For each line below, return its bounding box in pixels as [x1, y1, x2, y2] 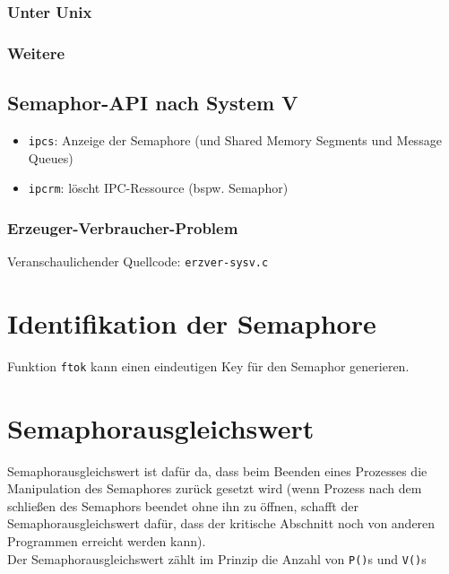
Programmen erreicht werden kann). [7, 531, 206, 550]
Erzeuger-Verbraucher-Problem [7, 216, 238, 239]
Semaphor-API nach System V [7, 89, 298, 117]
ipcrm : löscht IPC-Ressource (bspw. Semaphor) [28, 178, 289, 197]
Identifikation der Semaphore [7, 304, 376, 341]
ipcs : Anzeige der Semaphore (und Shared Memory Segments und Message [28, 130, 442, 149]
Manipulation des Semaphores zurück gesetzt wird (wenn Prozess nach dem [7, 479, 422, 498]
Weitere [7, 41, 65, 64]
